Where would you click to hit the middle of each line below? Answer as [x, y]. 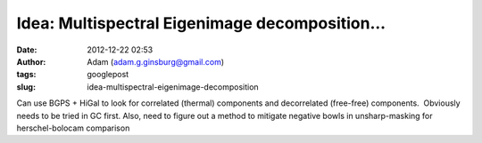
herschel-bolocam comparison [73, 128]
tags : [26, 75]
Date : [27, 50]
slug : [26, 87]
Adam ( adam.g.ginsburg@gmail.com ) [156, 61]
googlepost [108, 75]
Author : [31, 61]
